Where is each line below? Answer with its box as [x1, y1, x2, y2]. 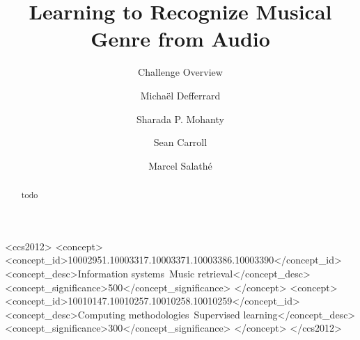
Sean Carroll [153, 135, 208, 149]
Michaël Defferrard [140, 88, 221, 102]
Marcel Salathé [148, 158, 212, 172]
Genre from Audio [91, 24, 270, 53]
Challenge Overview [138, 65, 223, 79]
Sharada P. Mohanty [136, 111, 224, 126]
